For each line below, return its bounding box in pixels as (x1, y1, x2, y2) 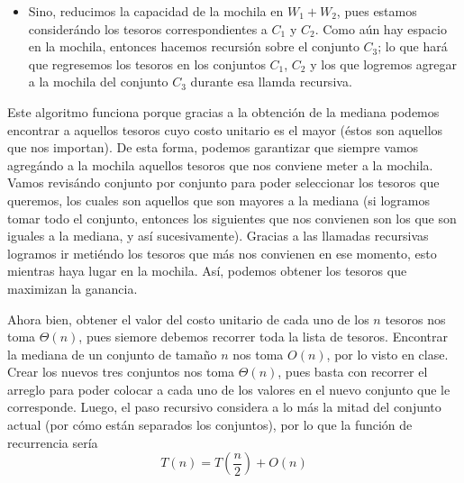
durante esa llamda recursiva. (190, 72, 352, 91)
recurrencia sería (7, 433, 98, 451)
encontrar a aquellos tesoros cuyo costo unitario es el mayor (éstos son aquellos (7, 120, 443, 139)
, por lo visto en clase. (326, 344, 449, 363)
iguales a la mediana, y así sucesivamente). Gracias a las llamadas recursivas (7, 226, 429, 245)
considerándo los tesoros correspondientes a (28, 19, 268, 38)
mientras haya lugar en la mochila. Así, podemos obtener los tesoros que (7, 261, 407, 280)
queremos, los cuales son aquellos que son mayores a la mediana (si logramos (7, 190, 430, 209)
